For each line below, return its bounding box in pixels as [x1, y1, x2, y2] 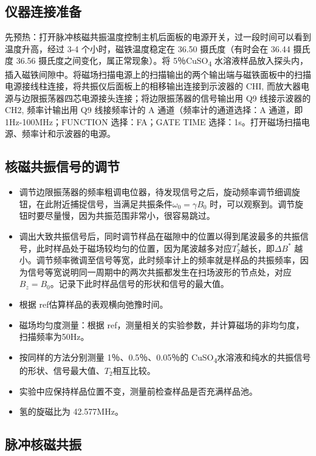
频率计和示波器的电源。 [21, 127, 115, 140]
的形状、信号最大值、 [19, 364, 105, 376]
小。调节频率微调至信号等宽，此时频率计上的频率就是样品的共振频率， [19, 254, 300, 266]
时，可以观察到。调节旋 [210, 197, 304, 210]
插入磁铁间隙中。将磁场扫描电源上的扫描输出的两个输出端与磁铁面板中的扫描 [5, 67, 311, 80]
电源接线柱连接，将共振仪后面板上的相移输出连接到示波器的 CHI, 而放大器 [5, 80, 301, 92]
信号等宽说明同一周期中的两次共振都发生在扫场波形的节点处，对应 [27, 265, 292, 278]
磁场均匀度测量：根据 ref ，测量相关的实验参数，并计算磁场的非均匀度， [19, 318, 304, 331]
